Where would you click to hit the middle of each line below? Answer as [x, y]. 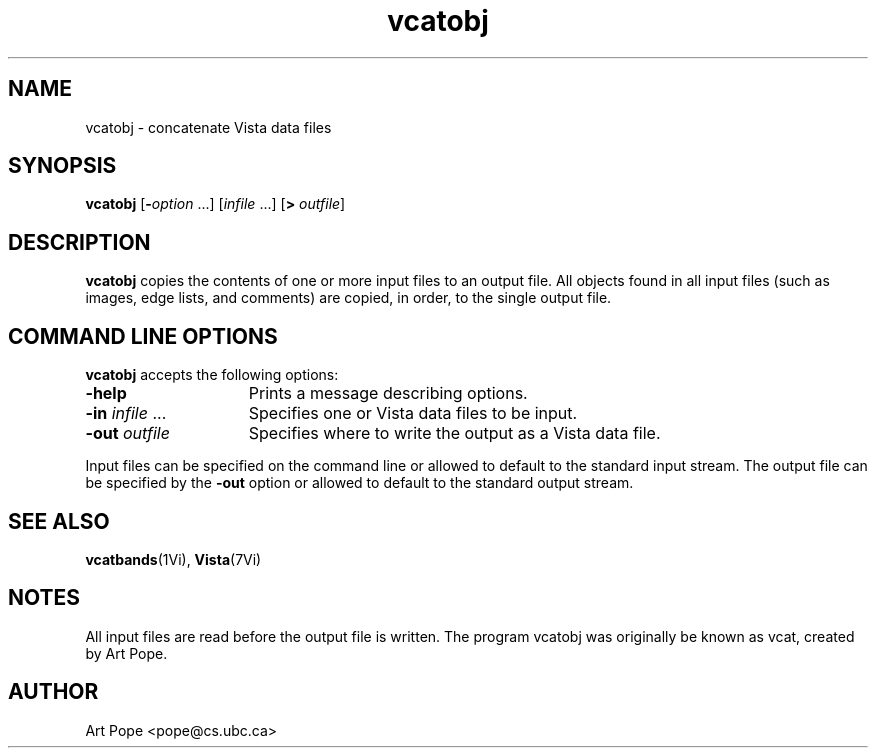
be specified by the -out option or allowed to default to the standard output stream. [359, 483]
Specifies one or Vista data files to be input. [413, 413]
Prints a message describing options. [388, 393]
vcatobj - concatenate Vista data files [208, 127]
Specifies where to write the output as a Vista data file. [454, 433]
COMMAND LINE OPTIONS [143, 336]
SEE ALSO [59, 521]
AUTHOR [53, 692]
